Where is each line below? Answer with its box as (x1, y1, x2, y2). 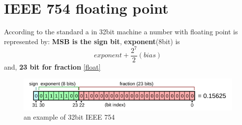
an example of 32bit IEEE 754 (24, 112, 115, 122)
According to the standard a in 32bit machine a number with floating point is (4, 26, 238, 37)
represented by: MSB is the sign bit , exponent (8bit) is (4, 36, 180, 46)
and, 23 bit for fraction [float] (4, 61, 101, 72)
